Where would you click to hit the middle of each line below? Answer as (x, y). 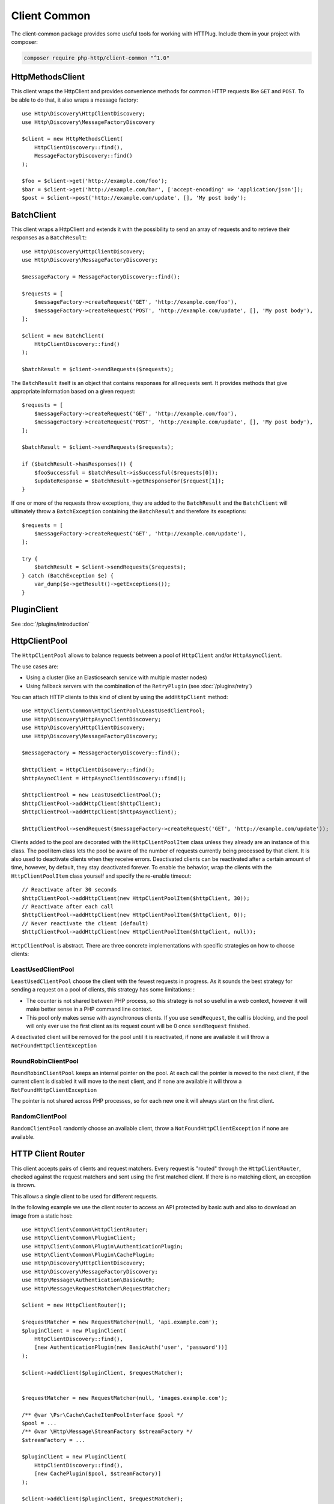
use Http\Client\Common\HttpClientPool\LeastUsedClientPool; (114, 711)
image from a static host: (42, 1216)
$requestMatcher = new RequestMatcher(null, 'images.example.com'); (125, 1398)
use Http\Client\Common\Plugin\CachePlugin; (89, 1255)
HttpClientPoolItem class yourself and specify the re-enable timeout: (101, 876)
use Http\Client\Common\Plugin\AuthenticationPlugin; (102, 1246)
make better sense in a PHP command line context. (89, 1009)
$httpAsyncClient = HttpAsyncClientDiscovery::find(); (104, 778)
